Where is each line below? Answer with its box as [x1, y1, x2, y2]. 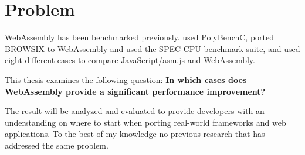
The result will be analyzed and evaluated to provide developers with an [5, 105, 265, 117]
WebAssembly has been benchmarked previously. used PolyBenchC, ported [5, 31, 274, 43]
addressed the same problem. [5, 139, 109, 151]
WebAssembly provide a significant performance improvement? [5, 85, 266, 97]
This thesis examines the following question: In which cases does [5, 73, 247, 85]
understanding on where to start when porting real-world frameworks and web [5, 116, 286, 128]
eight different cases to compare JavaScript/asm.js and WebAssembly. [5, 54, 255, 66]
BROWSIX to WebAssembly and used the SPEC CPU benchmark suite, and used [5, 42, 300, 54]
